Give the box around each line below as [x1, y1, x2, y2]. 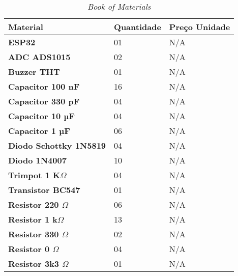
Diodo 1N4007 [8, 154, 67, 166]
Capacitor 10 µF [8, 110, 75, 122]
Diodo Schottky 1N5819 [8, 140, 106, 151]
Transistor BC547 [8, 184, 80, 196]
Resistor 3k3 [8, 258, 59, 269]
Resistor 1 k [8, 213, 57, 225]
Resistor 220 [8, 199, 59, 210]
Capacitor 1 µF [8, 125, 70, 136]
